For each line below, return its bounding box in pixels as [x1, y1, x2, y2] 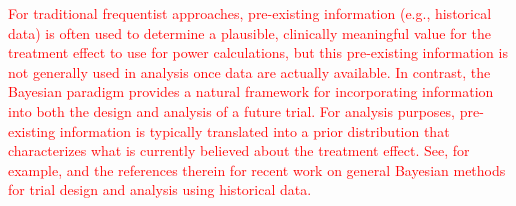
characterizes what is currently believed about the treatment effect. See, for [8, 140, 470, 161]
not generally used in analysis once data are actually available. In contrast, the [8, 61, 491, 82]
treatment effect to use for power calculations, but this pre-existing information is [8, 42, 508, 63]
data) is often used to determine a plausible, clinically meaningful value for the [8, 22, 491, 43]
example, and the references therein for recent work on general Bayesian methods [8, 159, 506, 180]
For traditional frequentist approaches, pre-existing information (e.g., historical [8, 3, 492, 23]
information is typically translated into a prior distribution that [59, 120, 450, 141]
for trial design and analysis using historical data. [8, 179, 312, 200]
